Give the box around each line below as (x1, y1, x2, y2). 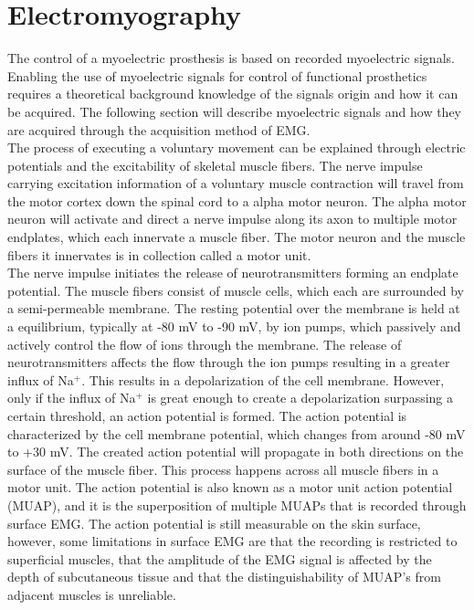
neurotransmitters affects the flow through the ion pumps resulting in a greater (7, 352, 450, 372)
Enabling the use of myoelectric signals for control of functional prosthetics (7, 66, 427, 85)
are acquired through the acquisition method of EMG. (7, 120, 311, 139)
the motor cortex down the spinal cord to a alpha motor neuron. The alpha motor (7, 191, 467, 210)
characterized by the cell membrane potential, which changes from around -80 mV (7, 424, 466, 443)
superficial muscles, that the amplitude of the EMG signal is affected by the (7, 549, 432, 568)
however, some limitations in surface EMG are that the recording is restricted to (7, 531, 458, 551)
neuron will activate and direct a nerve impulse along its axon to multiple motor (7, 209, 458, 228)
